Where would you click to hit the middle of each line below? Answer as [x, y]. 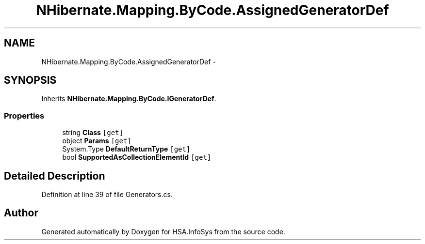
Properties [24, 115]
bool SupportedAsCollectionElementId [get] [137, 157]
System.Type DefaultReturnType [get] [126, 149]
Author [21, 213]
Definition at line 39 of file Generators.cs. [107, 195]
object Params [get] [97, 141]
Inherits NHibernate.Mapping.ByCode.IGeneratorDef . [129, 99]
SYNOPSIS [30, 80]
